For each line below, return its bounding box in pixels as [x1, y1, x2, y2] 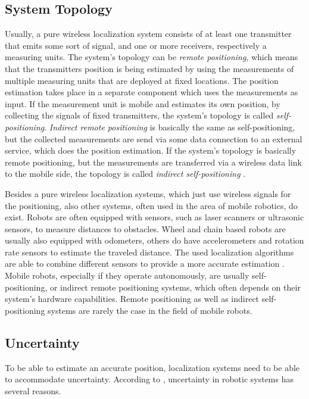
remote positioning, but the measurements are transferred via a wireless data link [5, 155, 302, 168]
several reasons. [5, 384, 61, 397]
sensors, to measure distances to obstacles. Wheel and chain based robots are [5, 222, 286, 235]
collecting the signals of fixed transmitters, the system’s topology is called [5, 109, 274, 121]
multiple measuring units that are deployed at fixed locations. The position [5, 74, 279, 86]
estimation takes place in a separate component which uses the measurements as [5, 86, 298, 98]
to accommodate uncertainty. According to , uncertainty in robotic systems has [5, 373, 294, 385]
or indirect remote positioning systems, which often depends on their [49, 280, 301, 293]
